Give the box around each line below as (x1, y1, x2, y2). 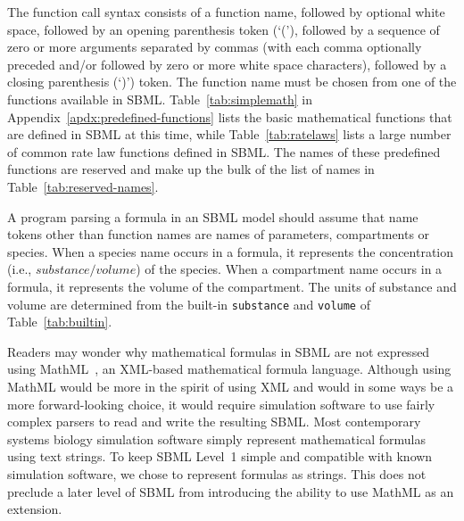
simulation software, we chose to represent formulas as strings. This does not (7, 464, 427, 483)
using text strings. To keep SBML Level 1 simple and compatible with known (7, 447, 433, 466)
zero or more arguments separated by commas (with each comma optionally (7, 37, 422, 56)
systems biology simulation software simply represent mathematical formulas (7, 429, 426, 448)
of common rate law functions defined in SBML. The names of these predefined (7, 142, 441, 161)
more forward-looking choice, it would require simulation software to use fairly (7, 394, 435, 413)
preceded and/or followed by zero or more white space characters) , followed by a (7, 54, 447, 73)
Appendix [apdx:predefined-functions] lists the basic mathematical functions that (7, 107, 452, 126)
